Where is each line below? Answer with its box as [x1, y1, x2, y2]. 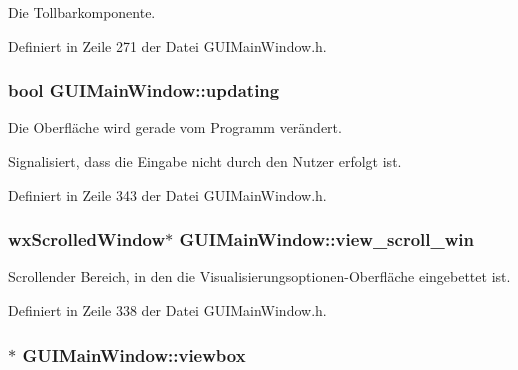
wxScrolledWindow [8, 227, 166, 252]
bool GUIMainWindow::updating [8, 78, 280, 103]
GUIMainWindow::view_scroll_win [179, 227, 474, 252]
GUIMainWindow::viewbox [22, 342, 246, 367]
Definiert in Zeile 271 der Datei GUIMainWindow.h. [8, 35, 327, 56]
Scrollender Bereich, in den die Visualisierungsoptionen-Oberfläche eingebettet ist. [8, 266, 511, 287]
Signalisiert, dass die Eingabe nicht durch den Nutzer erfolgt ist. [8, 151, 402, 171]
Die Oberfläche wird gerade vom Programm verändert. [8, 117, 342, 138]
